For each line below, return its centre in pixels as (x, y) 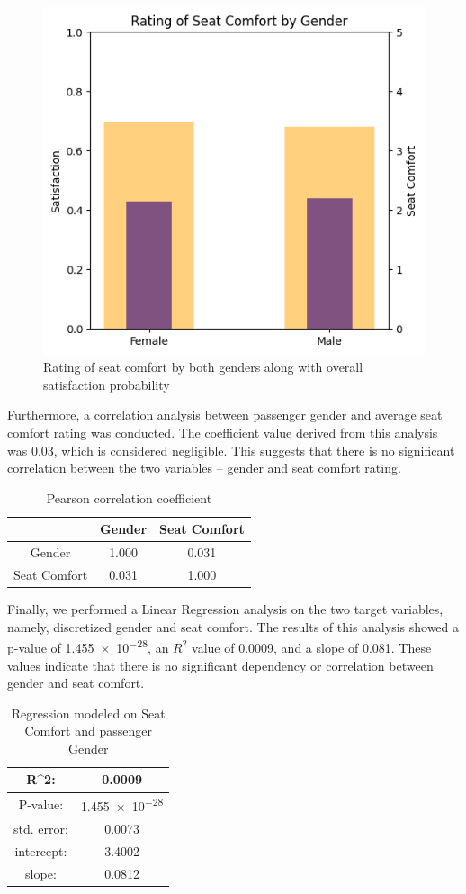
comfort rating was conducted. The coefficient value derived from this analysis (223, 432)
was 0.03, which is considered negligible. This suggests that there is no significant (231, 450)
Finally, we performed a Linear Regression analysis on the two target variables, (225, 609)
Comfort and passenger (88, 731)
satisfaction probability (107, 384)
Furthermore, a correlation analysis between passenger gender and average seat (225, 415)
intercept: (41, 850)
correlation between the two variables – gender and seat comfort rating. (204, 468)
